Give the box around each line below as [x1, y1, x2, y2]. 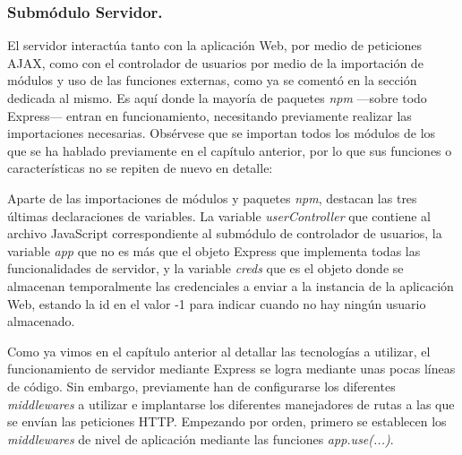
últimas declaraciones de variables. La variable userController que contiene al [7, 206, 431, 225]
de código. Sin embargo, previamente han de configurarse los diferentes [7, 376, 396, 395]
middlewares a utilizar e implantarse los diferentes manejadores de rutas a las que [7, 394, 455, 413]
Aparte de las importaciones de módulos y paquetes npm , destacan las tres [7, 188, 417, 207]
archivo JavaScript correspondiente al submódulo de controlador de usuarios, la [7, 224, 442, 243]
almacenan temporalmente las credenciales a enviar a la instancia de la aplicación [7, 276, 454, 295]
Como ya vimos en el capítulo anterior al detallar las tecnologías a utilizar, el [7, 341, 431, 360]
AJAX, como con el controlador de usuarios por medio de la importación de [7, 53, 423, 72]
